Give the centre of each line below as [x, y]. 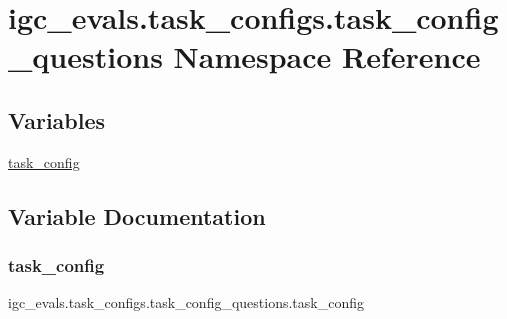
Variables [57, 119]
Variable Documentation [137, 215]
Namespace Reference [327, 56]
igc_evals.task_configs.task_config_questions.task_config [186, 302]
